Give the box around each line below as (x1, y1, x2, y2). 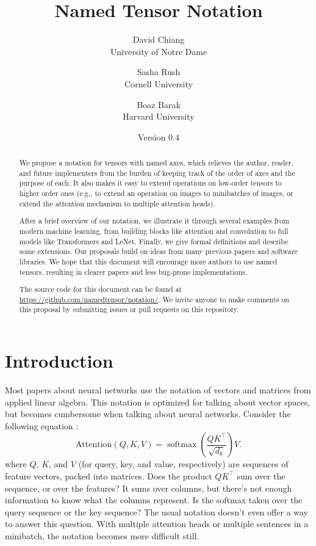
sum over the (237, 469, 285, 482)
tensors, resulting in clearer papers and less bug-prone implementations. (19, 266, 248, 277)
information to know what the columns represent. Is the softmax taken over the (5, 493, 303, 506)
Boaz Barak (137, 98, 181, 111)
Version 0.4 (138, 130, 179, 143)
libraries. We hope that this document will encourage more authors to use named (19, 256, 278, 266)
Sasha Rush (137, 65, 181, 78)
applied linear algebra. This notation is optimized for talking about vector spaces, (5, 395, 311, 408)
